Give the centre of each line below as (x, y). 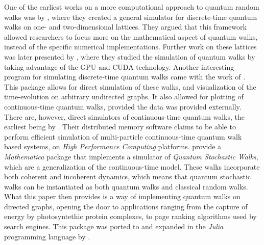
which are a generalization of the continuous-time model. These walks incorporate (132, 166)
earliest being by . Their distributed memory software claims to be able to (120, 127)
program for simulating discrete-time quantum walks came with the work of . (125, 77)
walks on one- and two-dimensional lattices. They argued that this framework (125, 27)
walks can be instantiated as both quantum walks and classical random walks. (126, 186)
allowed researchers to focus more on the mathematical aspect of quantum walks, (131, 36)
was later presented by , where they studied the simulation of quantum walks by (130, 56)
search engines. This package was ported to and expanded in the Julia (114, 226)
